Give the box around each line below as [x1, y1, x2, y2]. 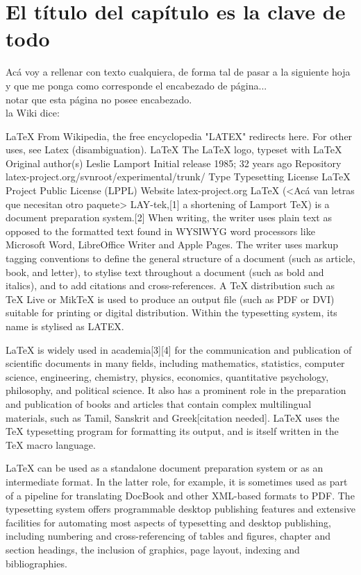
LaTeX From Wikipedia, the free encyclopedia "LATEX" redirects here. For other [6, 128, 353, 143]
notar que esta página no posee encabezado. [6, 92, 192, 106]
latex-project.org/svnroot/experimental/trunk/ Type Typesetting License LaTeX [6, 169, 351, 184]
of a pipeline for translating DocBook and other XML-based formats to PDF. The [6, 488, 355, 502]
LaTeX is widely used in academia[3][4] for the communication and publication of [6, 342, 352, 357]
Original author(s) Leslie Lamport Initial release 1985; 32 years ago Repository [6, 155, 342, 170]
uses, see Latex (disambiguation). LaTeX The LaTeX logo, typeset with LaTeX [6, 142, 342, 157]
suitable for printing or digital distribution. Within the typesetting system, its [6, 305, 337, 320]
